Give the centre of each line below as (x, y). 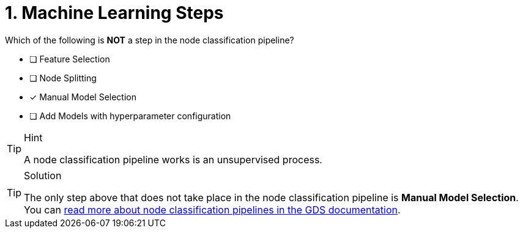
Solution (43, 175)
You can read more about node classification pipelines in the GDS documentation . (212, 209)
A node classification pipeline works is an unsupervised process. (173, 159)
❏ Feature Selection (70, 59)
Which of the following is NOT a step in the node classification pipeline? (150, 40)
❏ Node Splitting (63, 78)
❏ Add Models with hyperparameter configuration (130, 116)
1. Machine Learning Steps (114, 13)
